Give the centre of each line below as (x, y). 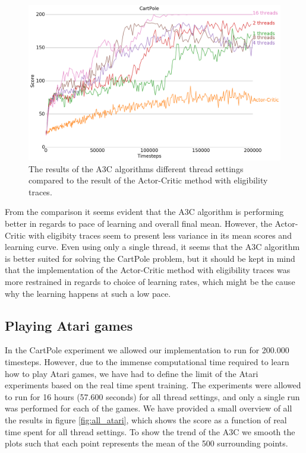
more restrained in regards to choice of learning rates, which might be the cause (150, 282)
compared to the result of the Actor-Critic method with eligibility (148, 180)
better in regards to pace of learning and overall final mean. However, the (138, 224)
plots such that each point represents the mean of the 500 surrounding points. (146, 443)
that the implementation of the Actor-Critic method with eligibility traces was (148, 270)
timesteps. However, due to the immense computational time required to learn (147, 362)
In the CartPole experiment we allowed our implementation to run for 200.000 (147, 350)
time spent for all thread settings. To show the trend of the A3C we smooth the (150, 431)
